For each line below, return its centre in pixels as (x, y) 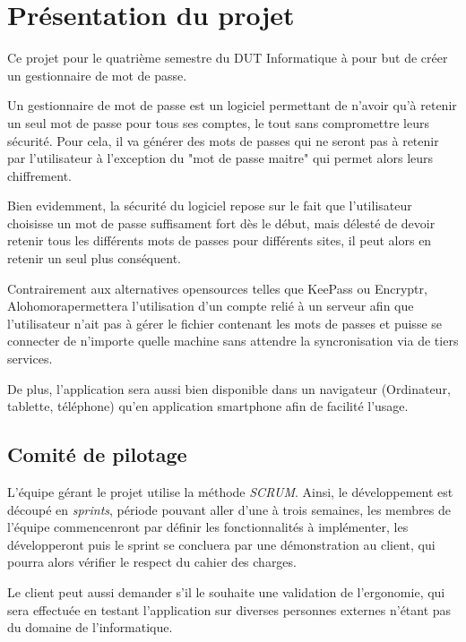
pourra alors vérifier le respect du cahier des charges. (152, 562)
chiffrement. (39, 175)
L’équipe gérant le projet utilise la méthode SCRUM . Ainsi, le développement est (230, 492)
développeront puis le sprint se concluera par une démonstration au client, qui (221, 544)
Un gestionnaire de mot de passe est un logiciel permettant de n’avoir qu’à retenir (232, 105)
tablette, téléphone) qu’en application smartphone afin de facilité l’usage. (208, 406)
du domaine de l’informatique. (90, 627)
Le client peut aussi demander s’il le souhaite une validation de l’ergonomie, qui (226, 591)
